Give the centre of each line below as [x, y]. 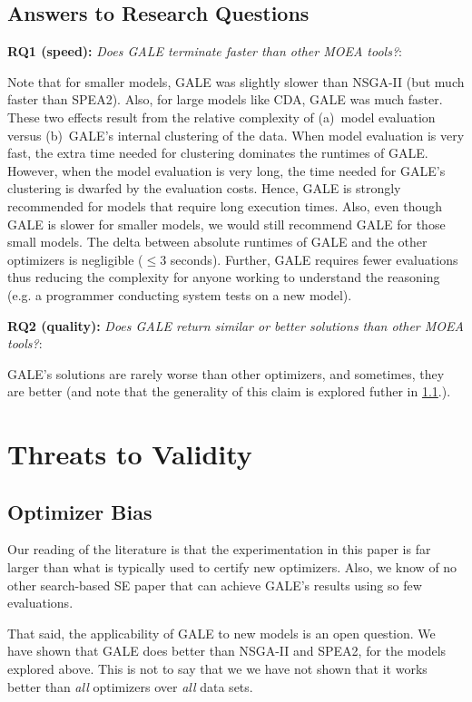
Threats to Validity [130, 454]
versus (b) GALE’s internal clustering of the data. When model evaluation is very [236, 135]
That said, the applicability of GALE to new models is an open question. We [221, 633]
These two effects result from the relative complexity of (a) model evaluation [221, 117]
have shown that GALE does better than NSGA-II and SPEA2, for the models [227, 651]
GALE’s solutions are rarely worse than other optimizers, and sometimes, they [226, 373]
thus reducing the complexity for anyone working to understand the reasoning [224, 277]
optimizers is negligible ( [75, 259]
